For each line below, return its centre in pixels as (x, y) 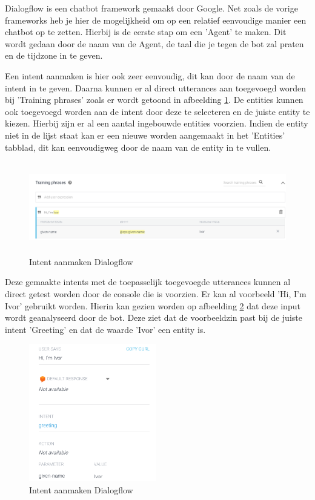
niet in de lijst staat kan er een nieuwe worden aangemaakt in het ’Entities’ (145, 135)
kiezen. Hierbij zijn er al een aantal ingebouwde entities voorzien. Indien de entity (157, 123)
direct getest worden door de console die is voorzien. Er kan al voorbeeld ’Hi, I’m (156, 294)
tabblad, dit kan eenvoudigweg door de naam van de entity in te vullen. (138, 147)
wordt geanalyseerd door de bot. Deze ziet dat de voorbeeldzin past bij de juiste (154, 317)
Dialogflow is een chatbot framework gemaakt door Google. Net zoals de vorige (151, 8)
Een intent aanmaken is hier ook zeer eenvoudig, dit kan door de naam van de (150, 75)
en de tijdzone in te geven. (54, 55)
